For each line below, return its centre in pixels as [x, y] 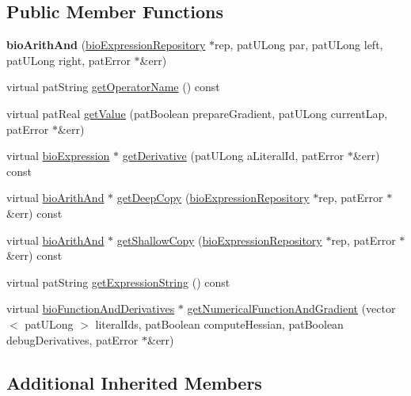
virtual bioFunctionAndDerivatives [91, 308]
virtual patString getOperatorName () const [113, 87]
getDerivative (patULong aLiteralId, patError [233, 156]
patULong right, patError [68, 60]
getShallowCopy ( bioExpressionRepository [219, 240]
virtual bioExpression [58, 156]
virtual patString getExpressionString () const [118, 282]
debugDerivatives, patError [72, 339]
